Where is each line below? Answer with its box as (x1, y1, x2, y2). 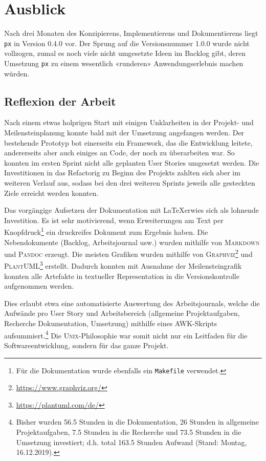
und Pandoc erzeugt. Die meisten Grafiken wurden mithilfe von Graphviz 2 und (4, 247, 253, 259)
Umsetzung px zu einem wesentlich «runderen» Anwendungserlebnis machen (4, 57, 243, 68)
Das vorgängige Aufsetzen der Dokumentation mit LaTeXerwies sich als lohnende (4, 205, 259, 215)
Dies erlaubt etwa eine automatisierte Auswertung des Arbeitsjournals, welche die (4, 297, 260, 308)
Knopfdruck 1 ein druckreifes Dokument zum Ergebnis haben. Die (4, 225, 208, 237)
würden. (4, 68, 30, 78)
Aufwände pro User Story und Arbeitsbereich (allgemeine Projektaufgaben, (4, 308, 240, 318)
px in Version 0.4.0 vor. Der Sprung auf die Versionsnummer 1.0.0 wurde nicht (4, 37, 250, 48)
